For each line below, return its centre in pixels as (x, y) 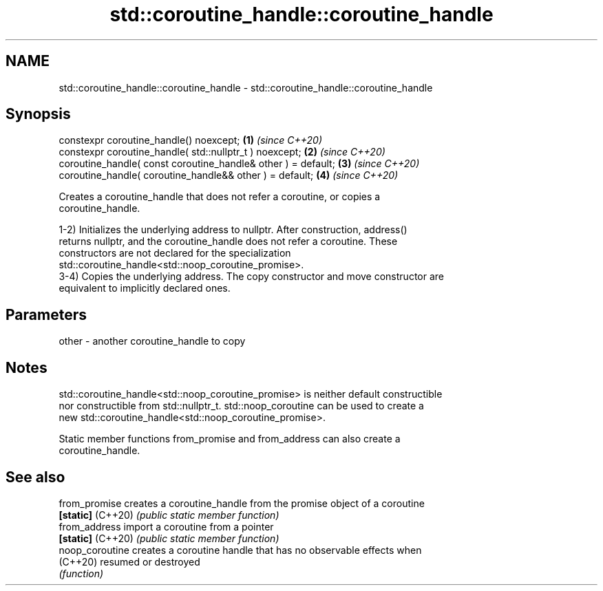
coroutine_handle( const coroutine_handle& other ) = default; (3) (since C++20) (239, 164)
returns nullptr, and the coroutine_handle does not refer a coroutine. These (228, 241)
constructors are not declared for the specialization (175, 253)
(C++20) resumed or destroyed (129, 561)
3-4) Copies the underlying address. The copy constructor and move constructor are (251, 277)
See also (35, 477)
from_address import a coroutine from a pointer (166, 526)
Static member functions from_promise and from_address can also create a (230, 439)
